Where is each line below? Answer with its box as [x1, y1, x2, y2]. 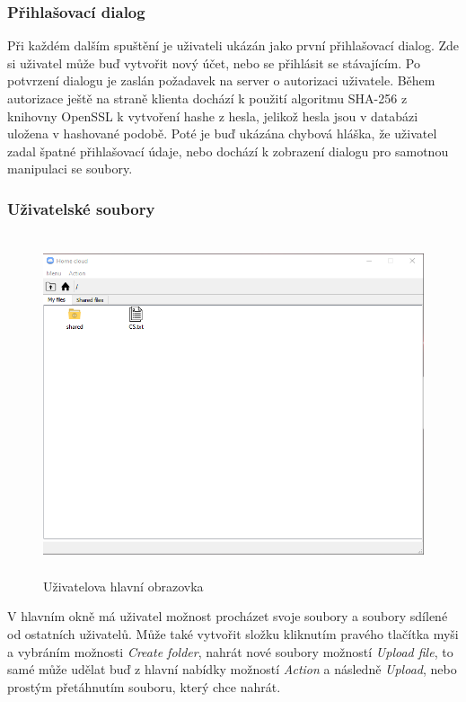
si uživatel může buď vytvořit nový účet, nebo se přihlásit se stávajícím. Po [7, 53, 420, 72]
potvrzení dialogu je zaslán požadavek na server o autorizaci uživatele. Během [7, 71, 435, 90]
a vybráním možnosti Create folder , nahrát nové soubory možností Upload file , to [7, 642, 453, 661]
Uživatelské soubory [7, 197, 155, 219]
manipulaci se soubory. [7, 159, 133, 178]
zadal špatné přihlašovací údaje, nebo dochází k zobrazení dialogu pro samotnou [7, 141, 449, 160]
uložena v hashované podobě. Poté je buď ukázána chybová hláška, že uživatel [7, 124, 437, 143]
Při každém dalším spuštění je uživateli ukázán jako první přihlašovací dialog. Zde [7, 36, 460, 55]
